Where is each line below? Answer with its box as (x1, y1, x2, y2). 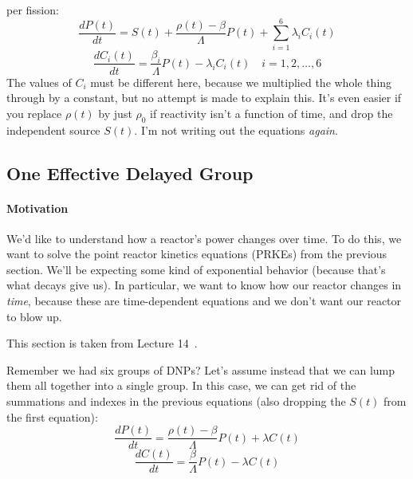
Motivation (6, 199, 69, 216)
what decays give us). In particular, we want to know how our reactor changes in (6, 277, 402, 293)
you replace (6, 104, 62, 121)
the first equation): (6, 408, 98, 425)
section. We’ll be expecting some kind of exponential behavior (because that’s (6, 261, 386, 277)
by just (98, 104, 132, 121)
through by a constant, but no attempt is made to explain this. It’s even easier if (6, 89, 402, 106)
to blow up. (6, 308, 62, 324)
